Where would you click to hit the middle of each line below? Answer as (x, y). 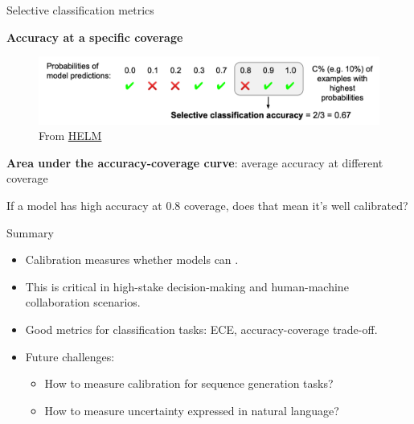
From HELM (70, 136)
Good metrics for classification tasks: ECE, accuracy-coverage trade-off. (201, 329)
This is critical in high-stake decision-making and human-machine (187, 286)
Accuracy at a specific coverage (95, 37)
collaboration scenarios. (83, 302)
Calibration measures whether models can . (132, 259)
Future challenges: (70, 356)
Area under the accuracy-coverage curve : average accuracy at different (195, 162)
